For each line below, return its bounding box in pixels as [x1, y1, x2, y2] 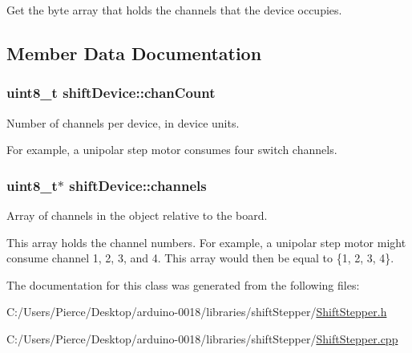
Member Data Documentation [6, 40, 262, 65]
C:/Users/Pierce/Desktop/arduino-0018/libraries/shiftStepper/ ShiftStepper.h [6, 303, 387, 320]
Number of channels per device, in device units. [6, 114, 240, 131]
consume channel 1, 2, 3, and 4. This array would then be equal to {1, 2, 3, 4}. [6, 250, 394, 266]
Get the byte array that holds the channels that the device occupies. [6, 2, 342, 18]
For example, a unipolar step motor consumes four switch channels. [6, 141, 337, 158]
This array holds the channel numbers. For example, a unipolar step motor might [6, 233, 406, 250]
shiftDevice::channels [69, 175, 207, 195]
